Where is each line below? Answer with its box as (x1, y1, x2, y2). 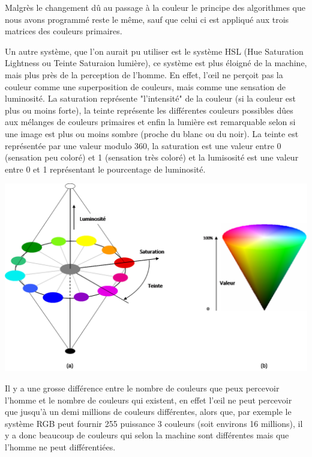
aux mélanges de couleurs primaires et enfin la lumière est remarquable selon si (5, 115, 296, 128)
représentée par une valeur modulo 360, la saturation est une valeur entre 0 (5, 139, 281, 152)
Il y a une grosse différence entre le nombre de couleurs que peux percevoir (5, 381, 280, 394)
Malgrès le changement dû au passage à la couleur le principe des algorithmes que (5, 1, 306, 13)
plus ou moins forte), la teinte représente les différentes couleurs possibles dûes (5, 103, 293, 116)
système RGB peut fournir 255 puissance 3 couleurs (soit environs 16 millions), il (5, 417, 303, 429)
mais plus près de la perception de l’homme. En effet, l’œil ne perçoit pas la (5, 68, 283, 81)
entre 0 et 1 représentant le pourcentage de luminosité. (5, 162, 206, 175)
